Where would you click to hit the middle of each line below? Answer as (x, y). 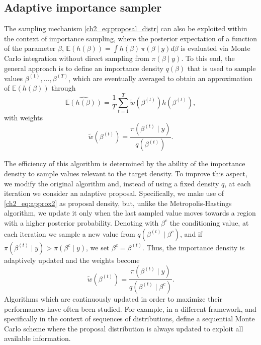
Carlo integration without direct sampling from (77, 58)
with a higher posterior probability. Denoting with (81, 222)
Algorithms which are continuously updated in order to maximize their (113, 298)
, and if (191, 233)
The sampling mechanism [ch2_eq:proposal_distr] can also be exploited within (126, 28)
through (64, 88)
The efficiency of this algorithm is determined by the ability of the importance (125, 163)
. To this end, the (208, 58)
